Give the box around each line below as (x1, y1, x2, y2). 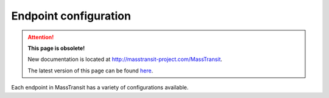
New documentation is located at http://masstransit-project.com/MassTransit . (27, 55, 222, 63)
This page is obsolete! (27, 44, 85, 52)
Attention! (27, 33, 54, 41)
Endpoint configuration (11, 9, 131, 23)
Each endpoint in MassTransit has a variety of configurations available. (11, 84, 189, 91)
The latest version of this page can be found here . (27, 67, 154, 74)
